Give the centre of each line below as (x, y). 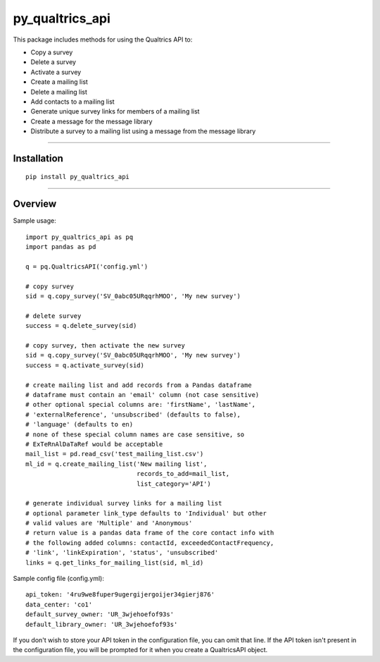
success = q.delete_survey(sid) (81, 326)
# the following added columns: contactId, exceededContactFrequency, (150, 543)
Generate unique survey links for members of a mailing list (115, 111)
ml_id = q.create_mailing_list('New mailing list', (116, 464)
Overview (35, 204)
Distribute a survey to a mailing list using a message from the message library (143, 131)
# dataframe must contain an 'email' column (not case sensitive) (142, 395)
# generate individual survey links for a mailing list (124, 503)
